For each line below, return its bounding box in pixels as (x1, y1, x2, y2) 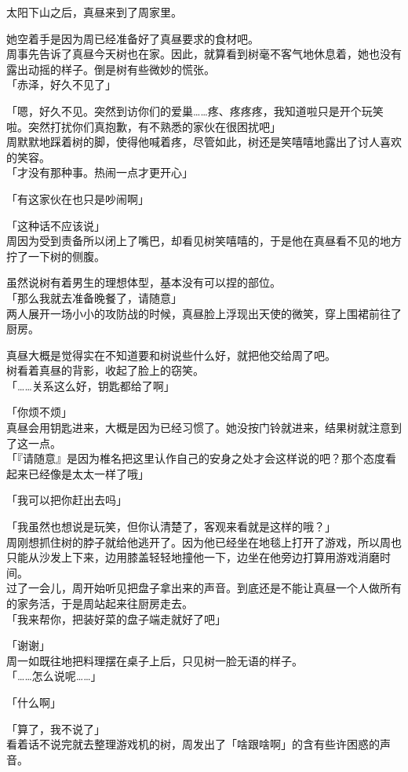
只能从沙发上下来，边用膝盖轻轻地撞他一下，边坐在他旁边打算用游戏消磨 (6, 549, 380, 565)
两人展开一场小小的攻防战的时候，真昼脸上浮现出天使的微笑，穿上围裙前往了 (6, 305, 402, 321)
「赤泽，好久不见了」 (6, 76, 116, 93)
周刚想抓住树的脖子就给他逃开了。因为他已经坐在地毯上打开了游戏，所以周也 (6, 533, 402, 550)
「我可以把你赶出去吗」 (6, 492, 127, 508)
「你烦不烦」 (6, 404, 72, 420)
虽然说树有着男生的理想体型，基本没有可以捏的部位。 (6, 274, 281, 291)
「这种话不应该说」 (6, 217, 105, 233)
